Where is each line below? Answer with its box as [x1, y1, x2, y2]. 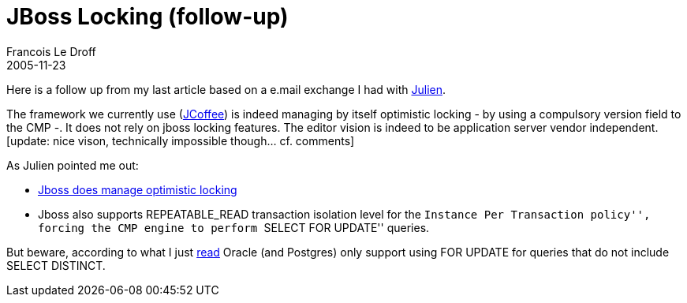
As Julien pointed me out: [6, 158, 139, 172]
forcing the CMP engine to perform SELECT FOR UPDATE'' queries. [38, 220, 430, 234]
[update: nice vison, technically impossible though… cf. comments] [6, 133, 355, 148]
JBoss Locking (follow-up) [6, 3, 289, 30]
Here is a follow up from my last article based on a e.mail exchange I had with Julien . [6, 82, 446, 96]
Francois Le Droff [6, 44, 96, 58]
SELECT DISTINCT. [6, 258, 106, 272]
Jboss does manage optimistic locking [38, 182, 237, 196]
